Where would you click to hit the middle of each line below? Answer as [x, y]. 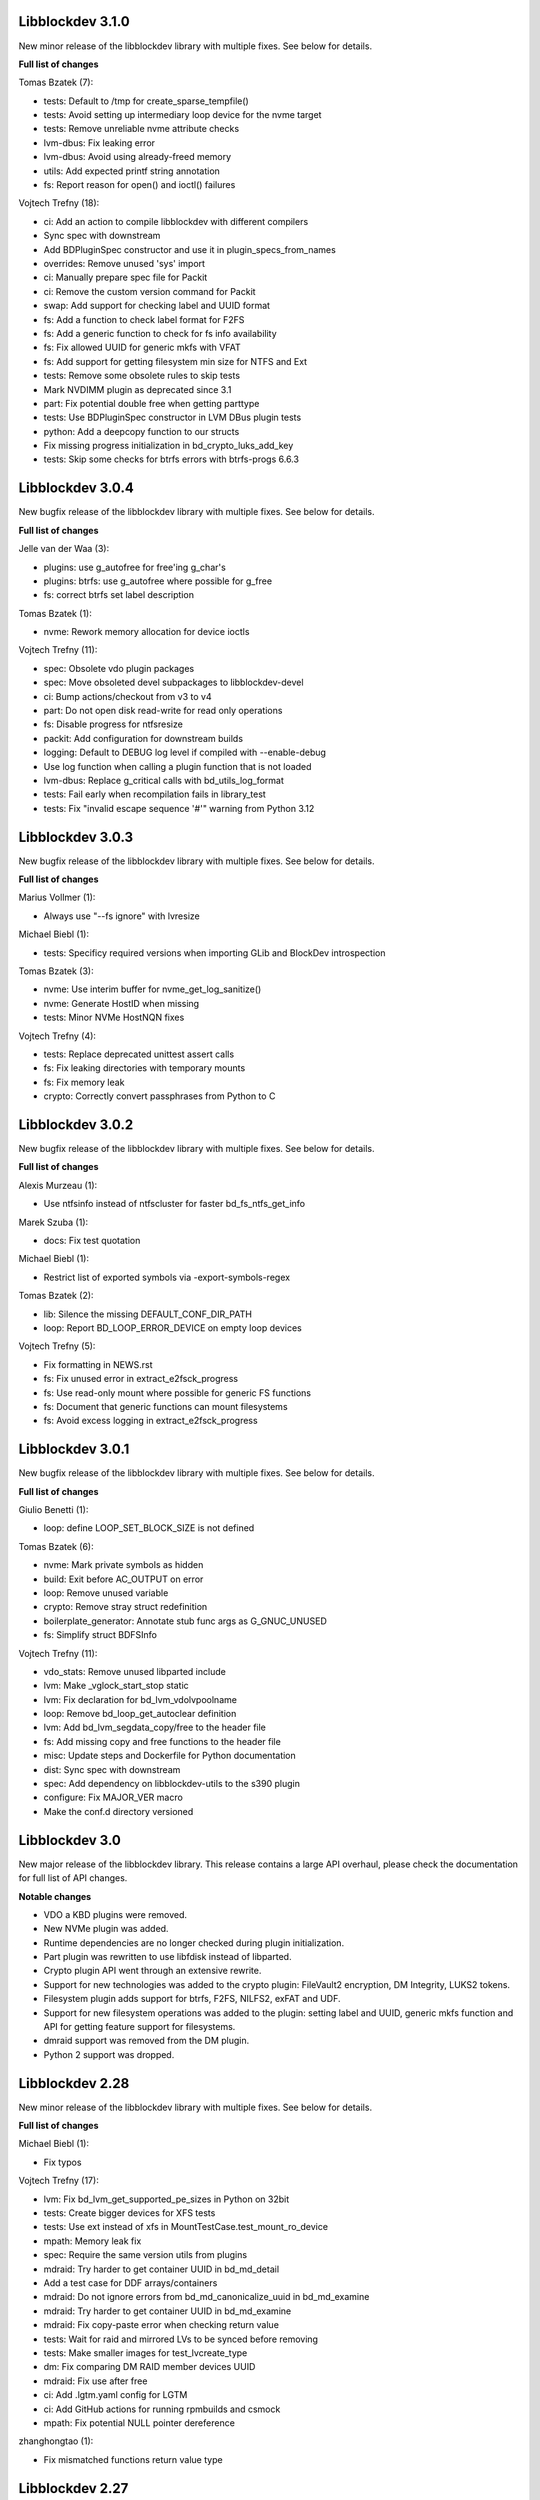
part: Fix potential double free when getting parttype [151, 403]
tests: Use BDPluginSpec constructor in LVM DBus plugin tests [172, 417]
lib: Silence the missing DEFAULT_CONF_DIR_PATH [147, 1314]
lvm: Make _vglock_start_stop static [116, 1686]
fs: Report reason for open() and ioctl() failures [139, 185]
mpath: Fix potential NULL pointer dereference [139, 2422]
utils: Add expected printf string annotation [131, 171]
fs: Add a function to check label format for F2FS [144, 319]
